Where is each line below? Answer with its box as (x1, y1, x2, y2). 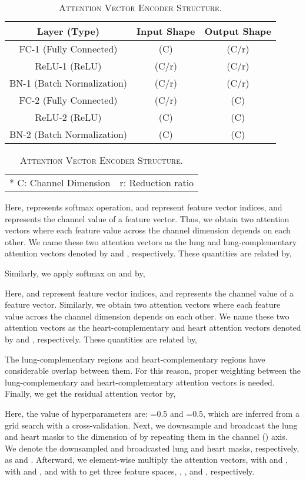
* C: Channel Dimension (9, 176, 111, 189)
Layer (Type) (36, 24, 100, 38)
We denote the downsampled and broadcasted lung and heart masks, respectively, (5, 442, 300, 454)
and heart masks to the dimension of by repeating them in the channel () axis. (5, 430, 288, 443)
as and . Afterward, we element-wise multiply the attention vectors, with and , (5, 453, 288, 466)
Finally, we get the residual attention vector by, (5, 387, 176, 400)
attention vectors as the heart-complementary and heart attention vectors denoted (5, 321, 301, 334)
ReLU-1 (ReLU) (35, 59, 102, 73)
